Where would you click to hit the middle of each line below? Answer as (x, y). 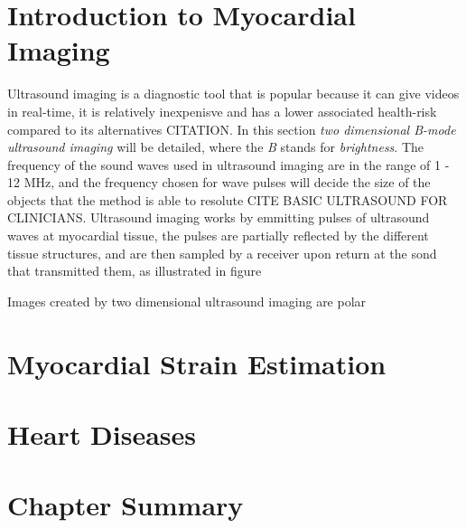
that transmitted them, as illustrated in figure (135, 271)
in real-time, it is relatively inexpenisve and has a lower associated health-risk (222, 111)
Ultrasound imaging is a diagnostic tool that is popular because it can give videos (233, 94)
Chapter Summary (126, 505)
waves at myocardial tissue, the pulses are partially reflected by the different (218, 236)
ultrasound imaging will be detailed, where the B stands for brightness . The (216, 147)
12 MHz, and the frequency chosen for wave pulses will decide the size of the (219, 182)
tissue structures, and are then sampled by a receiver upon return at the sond (222, 253)
